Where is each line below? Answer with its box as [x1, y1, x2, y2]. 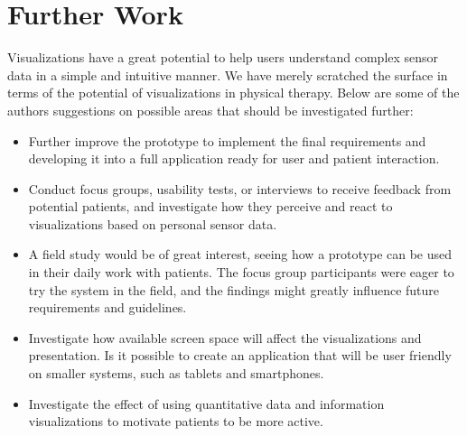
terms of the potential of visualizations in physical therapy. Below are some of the [7, 83, 460, 102]
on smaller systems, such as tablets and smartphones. [28, 364, 324, 383]
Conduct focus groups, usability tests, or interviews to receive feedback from [28, 179, 452, 198]
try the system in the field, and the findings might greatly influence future [28, 280, 440, 299]
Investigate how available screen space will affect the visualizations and [28, 328, 422, 347]
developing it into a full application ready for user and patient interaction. [28, 149, 440, 168]
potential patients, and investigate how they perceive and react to [28, 197, 393, 216]
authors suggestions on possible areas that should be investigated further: [7, 100, 414, 119]
